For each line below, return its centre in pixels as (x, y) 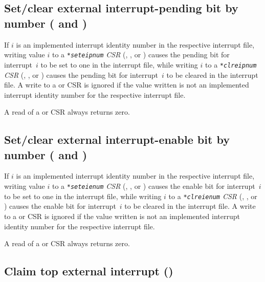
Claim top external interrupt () (89, 271)
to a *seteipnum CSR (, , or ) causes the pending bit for (141, 55)
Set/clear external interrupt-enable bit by (117, 139)
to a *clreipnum (231, 64)
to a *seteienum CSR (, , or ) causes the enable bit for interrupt (153, 186)
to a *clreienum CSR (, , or (213, 196)
